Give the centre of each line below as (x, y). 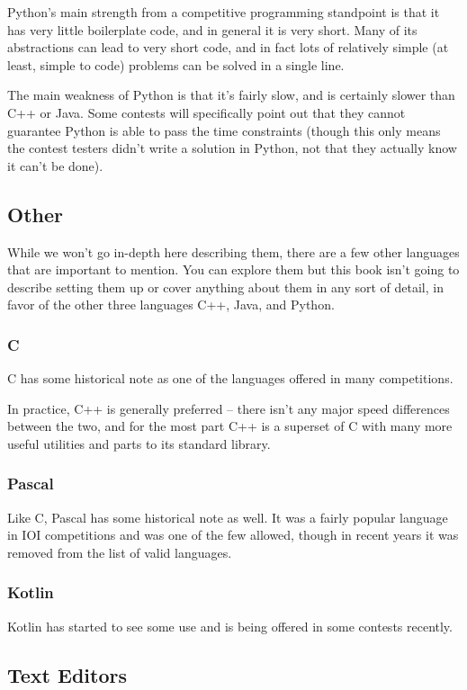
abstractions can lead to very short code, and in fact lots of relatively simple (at (228, 47)
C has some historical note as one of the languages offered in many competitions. (230, 378)
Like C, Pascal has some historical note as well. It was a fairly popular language (228, 517)
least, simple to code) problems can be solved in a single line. (176, 64)
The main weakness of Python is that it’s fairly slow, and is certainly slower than (231, 95)
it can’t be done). (55, 165)
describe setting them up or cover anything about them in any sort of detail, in (225, 287)
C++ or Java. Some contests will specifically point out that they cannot (207, 112)
